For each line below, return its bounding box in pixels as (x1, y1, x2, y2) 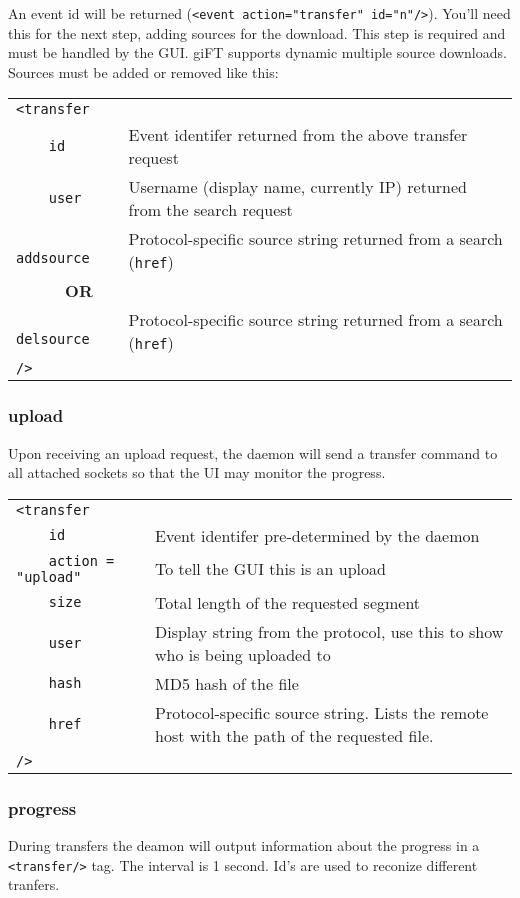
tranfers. (8, 874, 60, 895)
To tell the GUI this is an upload (155, 557, 386, 581)
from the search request (128, 198, 293, 222)
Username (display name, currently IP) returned (128, 175, 467, 199)
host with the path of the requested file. (155, 723, 434, 747)
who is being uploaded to (155, 642, 331, 666)
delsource (16, 331, 90, 348)
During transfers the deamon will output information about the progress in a (8, 835, 480, 856)
